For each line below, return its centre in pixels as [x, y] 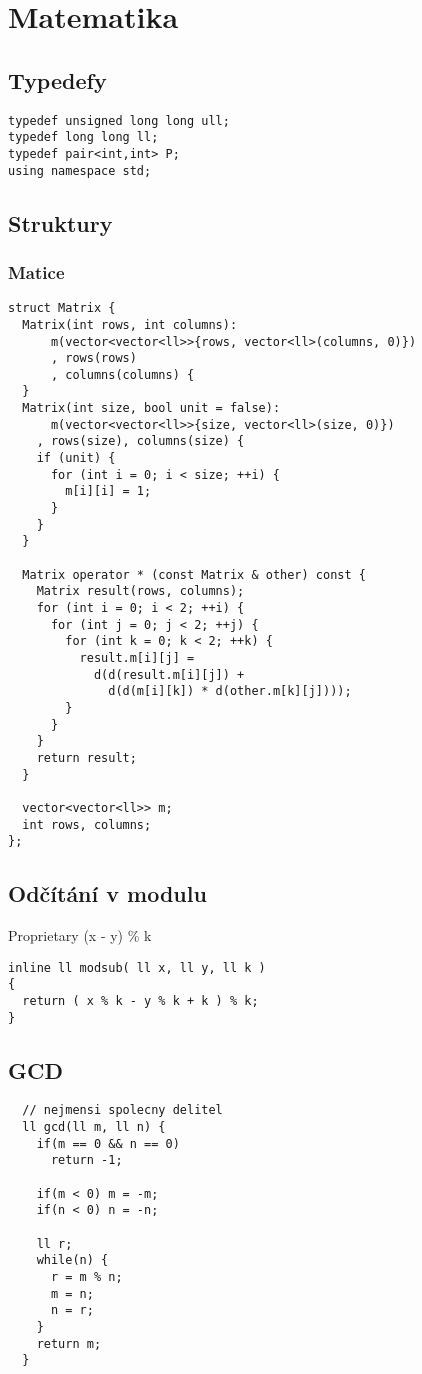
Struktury [60, 222]
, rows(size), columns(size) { [140, 441]
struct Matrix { [62, 308]
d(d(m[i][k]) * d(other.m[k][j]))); [230, 691]
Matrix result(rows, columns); [140, 591]
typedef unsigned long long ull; [119, 120]
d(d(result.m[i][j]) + [169, 674]
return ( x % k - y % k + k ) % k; [140, 1000]
